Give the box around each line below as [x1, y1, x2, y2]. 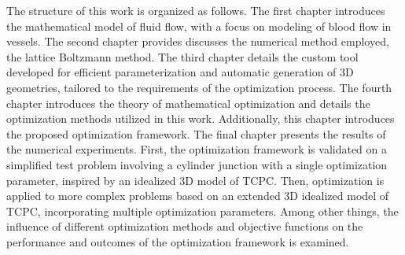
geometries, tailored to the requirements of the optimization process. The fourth [6, 79, 392, 95]
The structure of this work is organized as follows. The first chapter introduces [6, 2, 385, 18]
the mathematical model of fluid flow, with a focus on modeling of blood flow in [6, 17, 392, 34]
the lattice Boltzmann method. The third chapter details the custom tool [6, 48, 359, 65]
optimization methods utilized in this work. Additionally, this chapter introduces [6, 110, 395, 127]
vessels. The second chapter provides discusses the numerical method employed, [6, 33, 389, 50]
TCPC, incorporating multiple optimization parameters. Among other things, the [6, 202, 399, 219]
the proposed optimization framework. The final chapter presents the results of [6, 125, 386, 142]
